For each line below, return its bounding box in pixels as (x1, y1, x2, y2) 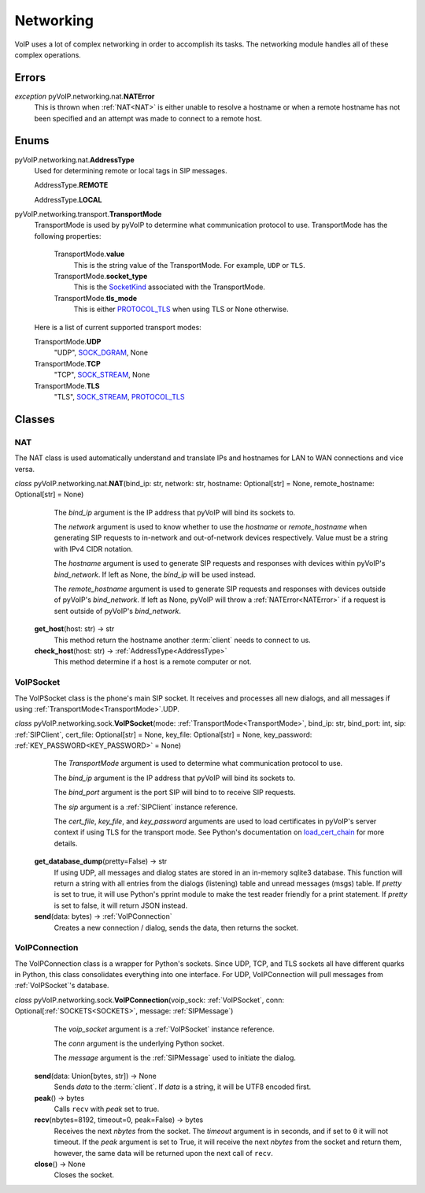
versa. (14, 464, 35, 474)
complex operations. (14, 50, 82, 59)
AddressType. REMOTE (34, 180, 109, 190)
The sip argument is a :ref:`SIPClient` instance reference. (54, 802, 238, 812)
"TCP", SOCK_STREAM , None (54, 370, 150, 380)
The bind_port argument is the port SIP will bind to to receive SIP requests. (54, 788, 296, 797)
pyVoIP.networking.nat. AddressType (14, 154, 135, 165)
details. (54, 838, 78, 848)
